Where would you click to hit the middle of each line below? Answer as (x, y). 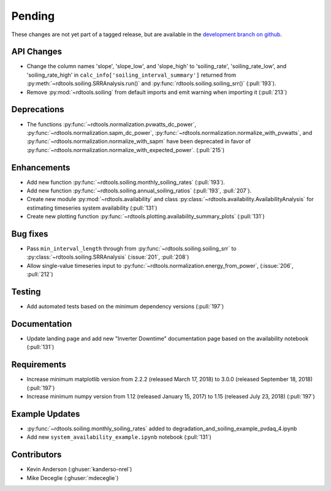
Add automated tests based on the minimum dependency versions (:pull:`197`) (125, 306)
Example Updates (46, 414)
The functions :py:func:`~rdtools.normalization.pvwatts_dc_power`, (111, 124)
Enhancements (41, 168)
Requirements (39, 365)
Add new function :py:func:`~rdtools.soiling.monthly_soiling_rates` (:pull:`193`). (126, 182)
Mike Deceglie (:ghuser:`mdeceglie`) (73, 478)
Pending (33, 16)
